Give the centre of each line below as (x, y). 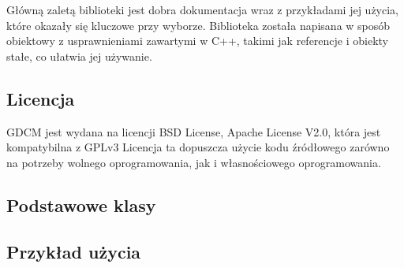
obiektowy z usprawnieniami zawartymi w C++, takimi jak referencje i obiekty (197, 41)
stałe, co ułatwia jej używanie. (79, 56)
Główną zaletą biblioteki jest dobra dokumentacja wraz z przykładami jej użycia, (202, 9)
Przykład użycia (74, 251)
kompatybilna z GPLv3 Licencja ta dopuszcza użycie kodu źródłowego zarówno (198, 147)
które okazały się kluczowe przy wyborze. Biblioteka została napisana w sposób (198, 25)
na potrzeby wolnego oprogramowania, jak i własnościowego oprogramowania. (194, 162)
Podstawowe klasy (81, 205)
